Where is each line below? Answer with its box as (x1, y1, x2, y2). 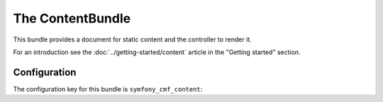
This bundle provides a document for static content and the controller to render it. (13, 35, 252, 44)
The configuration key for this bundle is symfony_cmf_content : (13, 84, 203, 93)
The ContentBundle (13, 11, 131, 26)
